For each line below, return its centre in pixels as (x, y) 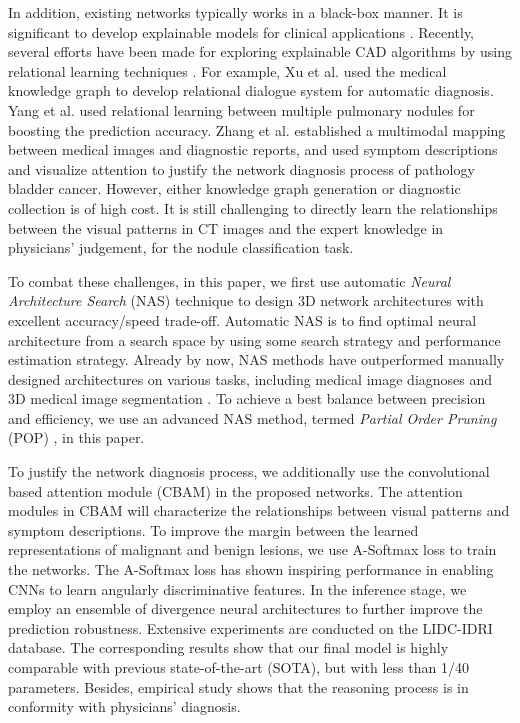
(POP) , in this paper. (76, 437)
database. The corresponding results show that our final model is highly (228, 647)
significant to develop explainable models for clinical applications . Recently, (241, 31)
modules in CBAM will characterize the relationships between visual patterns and (259, 510)
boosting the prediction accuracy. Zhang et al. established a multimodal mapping (257, 129)
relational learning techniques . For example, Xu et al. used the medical (227, 70)
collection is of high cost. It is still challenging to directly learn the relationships (253, 207)
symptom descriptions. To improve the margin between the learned (213, 529)
